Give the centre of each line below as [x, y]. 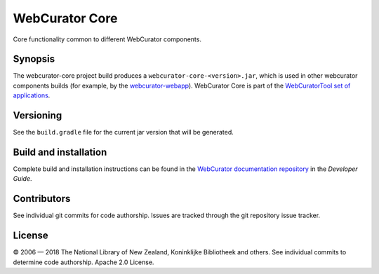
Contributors [42, 199]
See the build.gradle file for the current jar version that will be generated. [124, 132]
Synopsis [34, 59]
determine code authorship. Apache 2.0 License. [84, 262]
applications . [32, 95]
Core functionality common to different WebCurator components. [107, 39]
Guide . [22, 179]
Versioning [38, 116]
